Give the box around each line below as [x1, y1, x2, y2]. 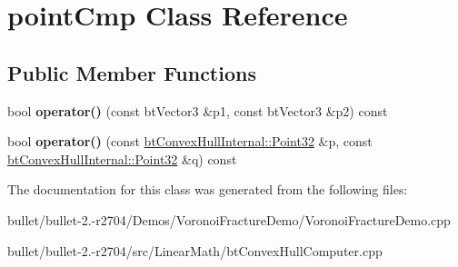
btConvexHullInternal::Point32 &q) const [7, 149, 237, 168]
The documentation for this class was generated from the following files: [7, 180, 408, 199]
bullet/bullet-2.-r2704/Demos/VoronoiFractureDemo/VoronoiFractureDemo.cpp [7, 210, 451, 229]
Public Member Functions [7, 58, 256, 86]
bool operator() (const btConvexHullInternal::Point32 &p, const [7, 132, 373, 151]
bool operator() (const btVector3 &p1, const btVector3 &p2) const [7, 101, 388, 120]
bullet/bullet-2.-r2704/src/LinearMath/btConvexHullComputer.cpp [7, 241, 383, 260]
